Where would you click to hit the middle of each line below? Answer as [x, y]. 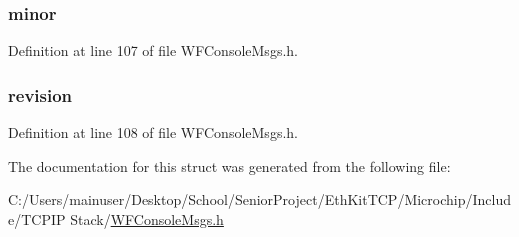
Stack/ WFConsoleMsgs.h [147, 218]
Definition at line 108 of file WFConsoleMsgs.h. [153, 132]
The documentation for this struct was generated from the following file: [229, 165]
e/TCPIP [37, 218]
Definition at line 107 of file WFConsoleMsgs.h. [153, 50]
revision [40, 94]
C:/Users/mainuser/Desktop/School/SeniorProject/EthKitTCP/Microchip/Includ [260, 199]
